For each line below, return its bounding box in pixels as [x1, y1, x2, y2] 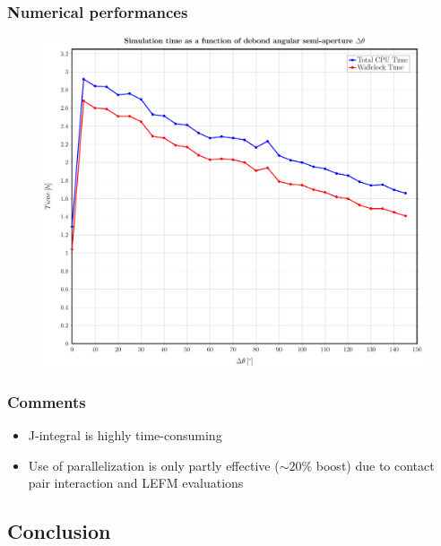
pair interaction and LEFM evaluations [28, 473, 244, 492]
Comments [7, 390, 86, 412]
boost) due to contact [316, 455, 435, 474]
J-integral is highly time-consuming [28, 426, 222, 445]
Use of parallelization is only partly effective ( [28, 455, 280, 474]
